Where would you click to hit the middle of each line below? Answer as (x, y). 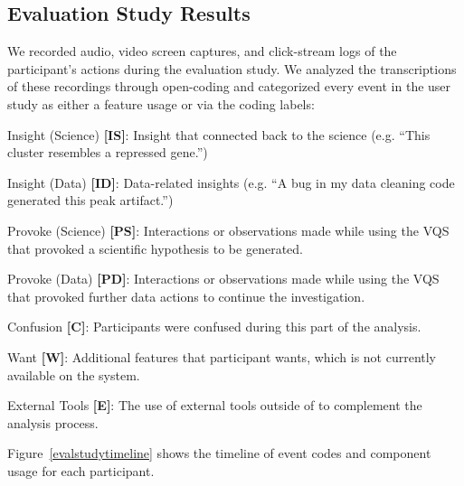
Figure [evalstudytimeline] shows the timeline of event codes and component (219, 453)
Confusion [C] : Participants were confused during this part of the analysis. (214, 327)
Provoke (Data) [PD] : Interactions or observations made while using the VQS (223, 279)
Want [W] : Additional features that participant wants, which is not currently (222, 356)
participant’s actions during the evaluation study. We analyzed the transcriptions (232, 68)
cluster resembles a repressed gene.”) (108, 152)
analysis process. (53, 422)
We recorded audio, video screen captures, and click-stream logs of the (202, 51)
